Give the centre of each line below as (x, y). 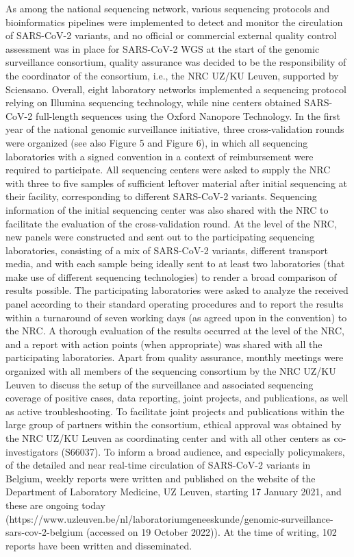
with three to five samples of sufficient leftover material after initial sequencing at (176, 183)
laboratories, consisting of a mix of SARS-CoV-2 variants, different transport (167, 250)
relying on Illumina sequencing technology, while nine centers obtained (153, 102)
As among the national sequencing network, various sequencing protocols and (168, 8)
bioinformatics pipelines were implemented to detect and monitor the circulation (174, 22)
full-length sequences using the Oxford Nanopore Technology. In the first (188, 115)
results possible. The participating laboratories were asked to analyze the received (177, 290)
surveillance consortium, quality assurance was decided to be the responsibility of (176, 62)
